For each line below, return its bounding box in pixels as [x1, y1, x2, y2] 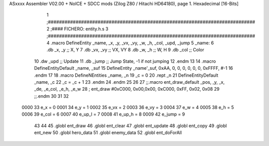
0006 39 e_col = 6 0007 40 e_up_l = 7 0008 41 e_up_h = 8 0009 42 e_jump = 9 [21, 111, 185, 117]
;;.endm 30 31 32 [34, 93, 69, 99]
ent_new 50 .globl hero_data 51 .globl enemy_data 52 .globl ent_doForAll [34, 130, 182, 136]
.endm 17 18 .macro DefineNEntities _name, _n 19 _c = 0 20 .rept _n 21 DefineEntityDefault [34, 72, 219, 78]
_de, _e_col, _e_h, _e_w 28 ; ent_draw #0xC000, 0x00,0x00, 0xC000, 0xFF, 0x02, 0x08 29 [34, 86, 220, 92]
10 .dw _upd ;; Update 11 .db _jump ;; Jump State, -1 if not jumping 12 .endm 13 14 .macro [34, 58, 216, 64]
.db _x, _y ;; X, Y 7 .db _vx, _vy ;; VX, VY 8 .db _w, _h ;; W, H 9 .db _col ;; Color [46, 47, 204, 53]
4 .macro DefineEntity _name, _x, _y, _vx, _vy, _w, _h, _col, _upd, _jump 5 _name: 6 [46, 40, 214, 46]
